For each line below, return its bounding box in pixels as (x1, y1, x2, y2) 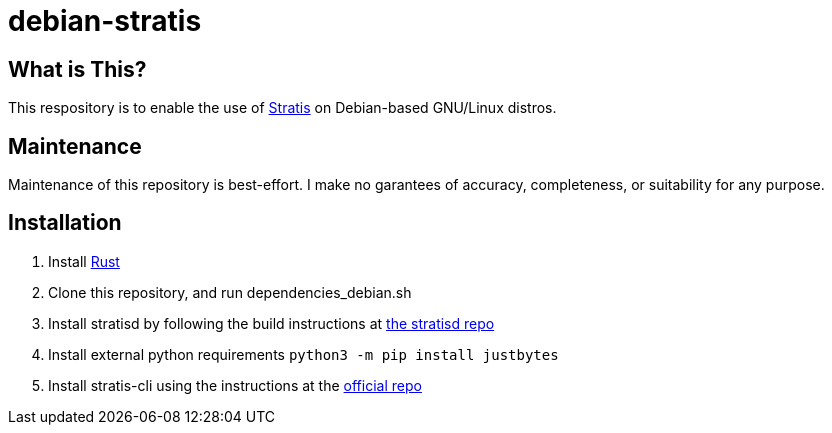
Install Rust (48, 252, 120, 270)
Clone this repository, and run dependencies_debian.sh (48, 283, 412, 301)
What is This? (8, 56, 147, 82)
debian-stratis (8, 4, 202, 38)
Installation (8, 210, 122, 236)
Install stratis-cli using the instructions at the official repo (48, 376, 422, 394)
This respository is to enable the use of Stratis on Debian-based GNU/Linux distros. (8, 99, 557, 117)
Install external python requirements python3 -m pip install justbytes (48, 345, 559, 363)
